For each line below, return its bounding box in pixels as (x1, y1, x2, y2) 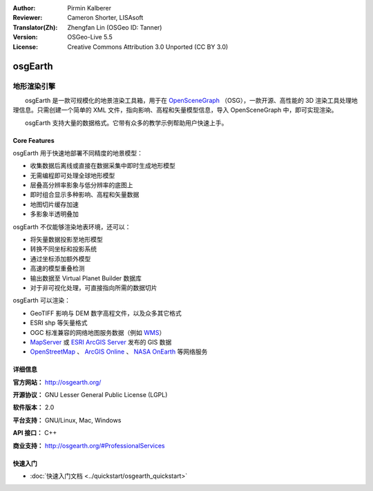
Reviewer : (12, 14, 43, 22)
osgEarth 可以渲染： (12, 296, 70, 305)
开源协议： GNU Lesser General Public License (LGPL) (12, 391, 168, 399)
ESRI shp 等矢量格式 (30, 318, 88, 327)
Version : (12, 33, 38, 41)
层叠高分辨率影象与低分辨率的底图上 (30, 181, 133, 189)
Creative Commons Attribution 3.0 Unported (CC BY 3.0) (67, 42, 229, 51)
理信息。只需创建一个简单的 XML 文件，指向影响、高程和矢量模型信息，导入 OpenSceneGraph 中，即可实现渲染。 (12, 106, 338, 114)
